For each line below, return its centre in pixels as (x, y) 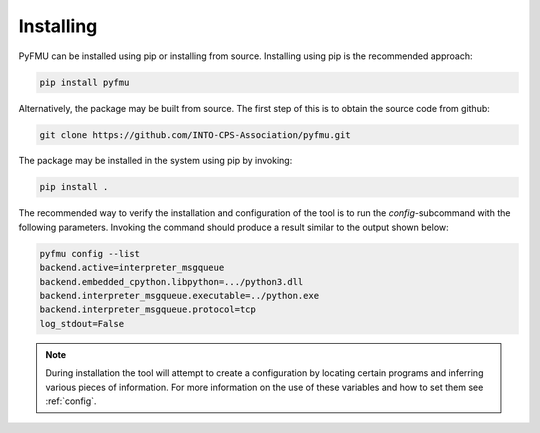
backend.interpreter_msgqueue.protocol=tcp (148, 309)
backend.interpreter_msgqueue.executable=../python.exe (179, 295)
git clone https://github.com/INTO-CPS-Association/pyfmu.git (195, 134)
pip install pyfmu (84, 82)
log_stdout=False (82, 323)
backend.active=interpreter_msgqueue (132, 268)
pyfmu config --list (89, 253)
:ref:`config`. (71, 401)
